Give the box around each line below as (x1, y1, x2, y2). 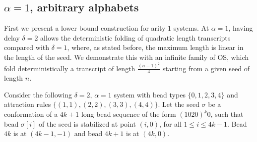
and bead (74, 128, 103, 139)
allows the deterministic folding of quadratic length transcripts (40, 32, 231, 43)
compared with (4, 42, 50, 52)
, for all (159, 118, 182, 129)
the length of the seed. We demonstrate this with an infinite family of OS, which (4, 51, 249, 62)
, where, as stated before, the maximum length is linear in (67, 42, 244, 52)
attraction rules (4, 99, 51, 109)
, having (228, 23, 253, 33)
